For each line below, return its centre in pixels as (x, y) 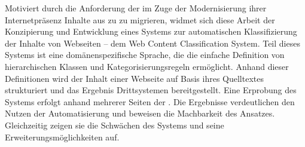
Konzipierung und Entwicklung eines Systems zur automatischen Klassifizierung (151, 31)
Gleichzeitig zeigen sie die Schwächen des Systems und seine (115, 125)
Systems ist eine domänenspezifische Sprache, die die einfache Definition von (145, 55)
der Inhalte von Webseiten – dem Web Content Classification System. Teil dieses (152, 43)
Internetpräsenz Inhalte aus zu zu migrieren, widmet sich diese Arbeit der (140, 19)
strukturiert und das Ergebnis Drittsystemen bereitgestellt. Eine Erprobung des (151, 90)
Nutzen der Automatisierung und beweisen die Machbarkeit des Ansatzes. (140, 113)
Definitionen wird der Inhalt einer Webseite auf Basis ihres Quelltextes (134, 78)
